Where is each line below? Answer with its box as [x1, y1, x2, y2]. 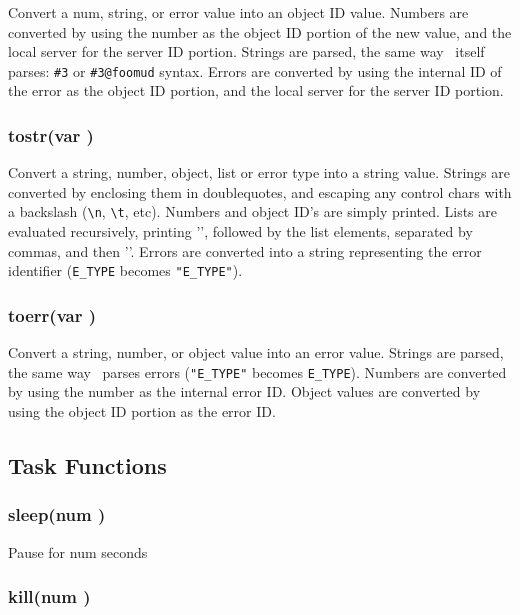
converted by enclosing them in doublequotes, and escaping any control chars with [8, 181, 512, 202]
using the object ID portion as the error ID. [8, 401, 276, 421]
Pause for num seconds [8, 541, 148, 562]
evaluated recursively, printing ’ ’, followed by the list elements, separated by [8, 221, 473, 242]
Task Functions [8, 449, 167, 480]
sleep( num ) [8, 502, 106, 527]
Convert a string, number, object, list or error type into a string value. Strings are [8, 162, 510, 183]
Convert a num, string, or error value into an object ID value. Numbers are [8, 2, 469, 22]
